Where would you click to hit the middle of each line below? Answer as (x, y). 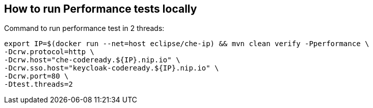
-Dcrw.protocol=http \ (49, 52)
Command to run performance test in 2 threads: (84, 28)
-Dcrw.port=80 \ (36, 76)
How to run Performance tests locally (101, 9)
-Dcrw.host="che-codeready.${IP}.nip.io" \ (92, 60)
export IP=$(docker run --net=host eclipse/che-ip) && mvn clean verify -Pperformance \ (187, 44)
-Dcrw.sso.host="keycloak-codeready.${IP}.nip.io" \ (112, 68)
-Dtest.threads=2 (38, 84)
